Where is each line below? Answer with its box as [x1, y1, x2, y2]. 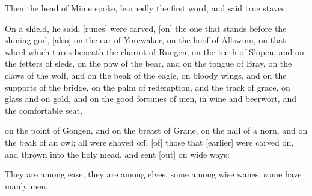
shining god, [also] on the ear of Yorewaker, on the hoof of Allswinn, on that [5, 34, 286, 46]
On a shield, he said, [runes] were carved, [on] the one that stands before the [5, 22, 287, 34]
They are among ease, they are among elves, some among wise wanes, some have [5, 168, 302, 180]
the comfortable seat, [5, 104, 82, 116]
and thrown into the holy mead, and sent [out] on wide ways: [5, 147, 230, 160]
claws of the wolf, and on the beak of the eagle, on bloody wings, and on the [5, 68, 287, 81]
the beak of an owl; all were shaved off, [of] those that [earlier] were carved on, [5, 135, 294, 148]
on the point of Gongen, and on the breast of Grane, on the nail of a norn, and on [5, 124, 308, 137]
